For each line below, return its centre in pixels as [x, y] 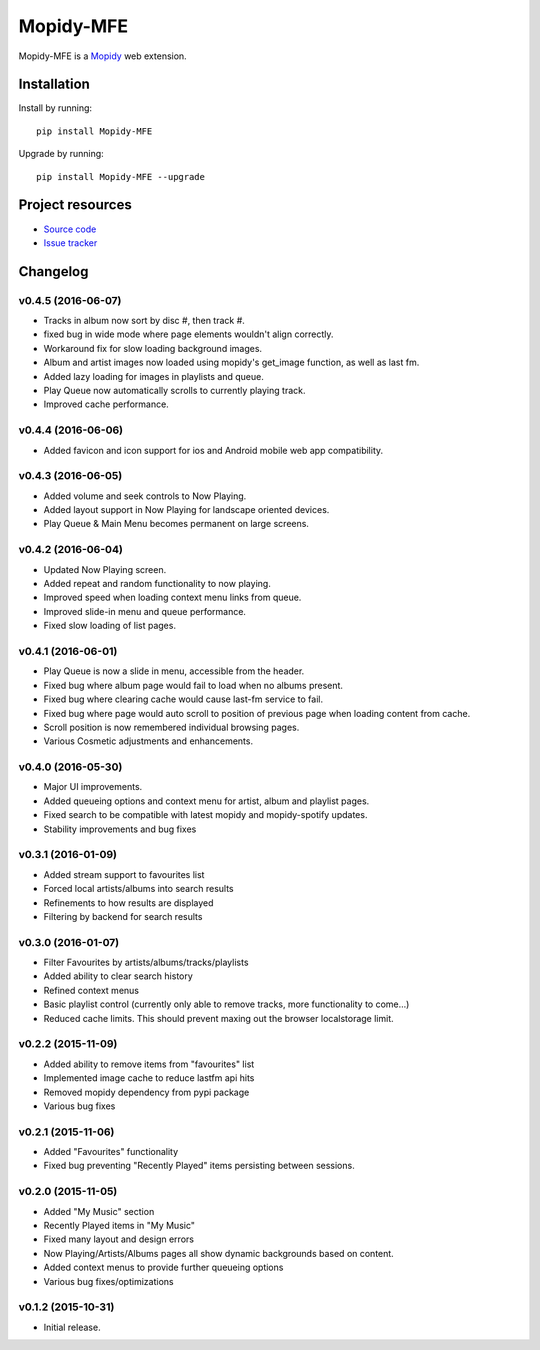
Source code [70, 229]
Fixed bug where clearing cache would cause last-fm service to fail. [183, 699]
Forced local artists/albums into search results [138, 889]
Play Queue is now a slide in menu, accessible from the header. [174, 671]
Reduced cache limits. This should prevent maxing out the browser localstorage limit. [218, 1018]
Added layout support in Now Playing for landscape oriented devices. [186, 510]
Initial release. [72, 1327]
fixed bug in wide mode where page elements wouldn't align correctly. [188, 334]
